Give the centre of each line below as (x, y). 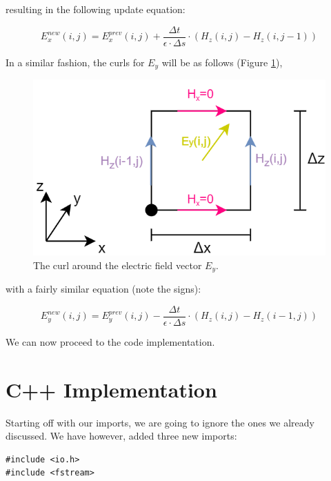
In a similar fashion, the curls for (75, 62)
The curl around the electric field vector (118, 265)
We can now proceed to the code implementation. (110, 341)
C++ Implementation (111, 389)
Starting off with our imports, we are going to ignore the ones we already (160, 422)
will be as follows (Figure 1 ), (222, 62)
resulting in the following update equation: (96, 9)
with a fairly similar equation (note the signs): (103, 289)
